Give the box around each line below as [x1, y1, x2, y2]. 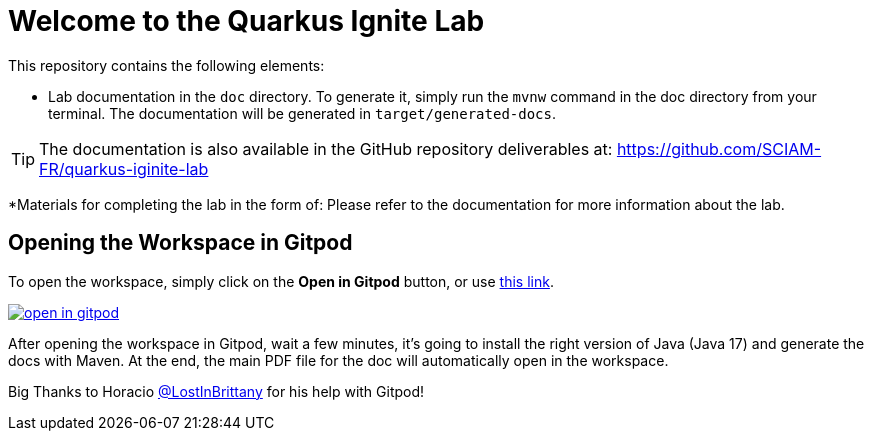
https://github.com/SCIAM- [616, 138, 822, 159]
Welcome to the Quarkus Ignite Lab [8, 4, 485, 38]
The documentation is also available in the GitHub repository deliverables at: [39, 138, 613, 159]
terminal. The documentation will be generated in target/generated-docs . [48, 104, 557, 122]
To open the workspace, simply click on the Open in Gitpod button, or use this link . [8, 272, 554, 290]
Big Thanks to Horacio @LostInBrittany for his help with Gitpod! [8, 382, 425, 400]
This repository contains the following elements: [8, 56, 325, 74]
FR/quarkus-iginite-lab [39, 158, 209, 179]
